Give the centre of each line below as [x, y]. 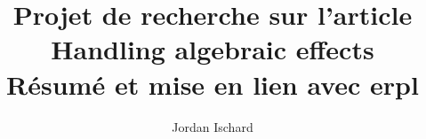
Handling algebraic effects [213, 49]
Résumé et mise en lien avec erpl [213, 84]
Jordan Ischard [213, 126]
